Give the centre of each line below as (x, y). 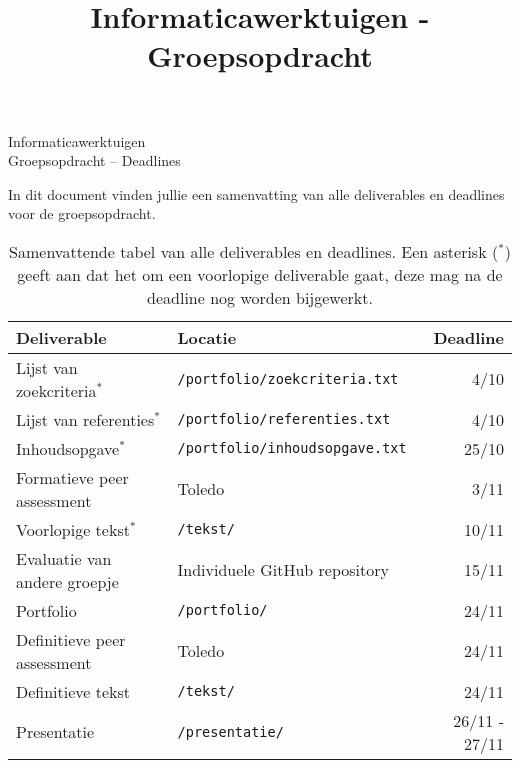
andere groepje (67, 581)
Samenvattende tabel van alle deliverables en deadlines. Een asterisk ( (254, 251)
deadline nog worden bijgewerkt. (260, 297)
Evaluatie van (64, 558)
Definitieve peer (71, 639)
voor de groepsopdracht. (82, 213)
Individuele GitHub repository (283, 570)
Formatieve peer (72, 477)
